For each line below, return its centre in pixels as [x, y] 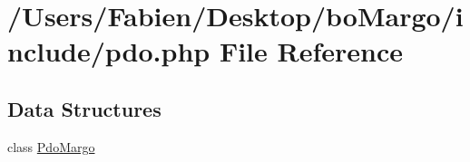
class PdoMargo [51, 146]
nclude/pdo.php [109, 51]
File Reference [311, 51]
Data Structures [84, 108]
